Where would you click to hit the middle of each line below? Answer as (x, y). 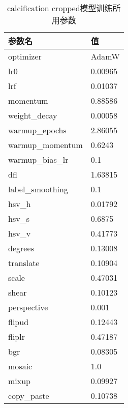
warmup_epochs (37, 130)
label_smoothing (38, 189)
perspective (28, 307)
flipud (19, 322)
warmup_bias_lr (38, 159)
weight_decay (33, 115)
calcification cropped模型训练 (60, 8)
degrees (21, 248)
